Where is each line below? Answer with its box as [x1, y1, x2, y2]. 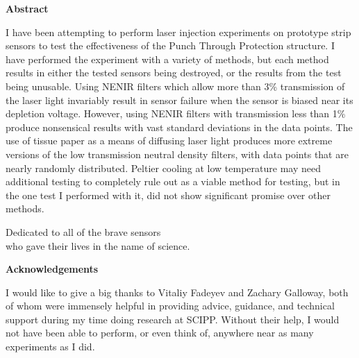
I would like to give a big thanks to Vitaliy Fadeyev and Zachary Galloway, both [6, 284, 349, 299]
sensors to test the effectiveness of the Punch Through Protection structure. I [6, 38, 335, 53]
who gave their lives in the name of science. [6, 238, 190, 253]
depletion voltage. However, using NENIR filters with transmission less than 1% [6, 106, 346, 121]
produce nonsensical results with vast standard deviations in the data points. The [6, 119, 353, 134]
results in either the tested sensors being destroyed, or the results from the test [6, 65, 342, 80]
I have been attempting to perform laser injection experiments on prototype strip [6, 24, 351, 39]
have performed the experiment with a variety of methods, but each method [6, 51, 329, 66]
